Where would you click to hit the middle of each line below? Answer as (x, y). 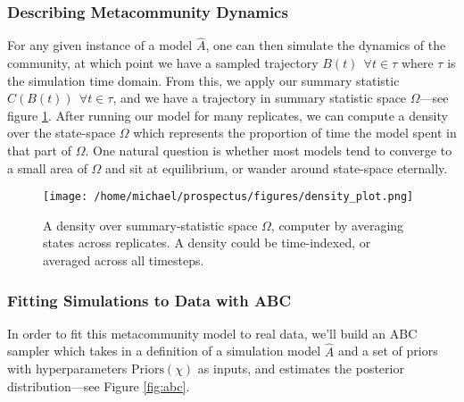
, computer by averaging (337, 225)
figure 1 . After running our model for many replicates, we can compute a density (228, 115)
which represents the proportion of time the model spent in (295, 133)
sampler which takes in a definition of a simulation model (164, 351)
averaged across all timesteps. (124, 260)
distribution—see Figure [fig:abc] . (99, 385)
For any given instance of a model (100, 45)
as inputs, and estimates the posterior (301, 368)
